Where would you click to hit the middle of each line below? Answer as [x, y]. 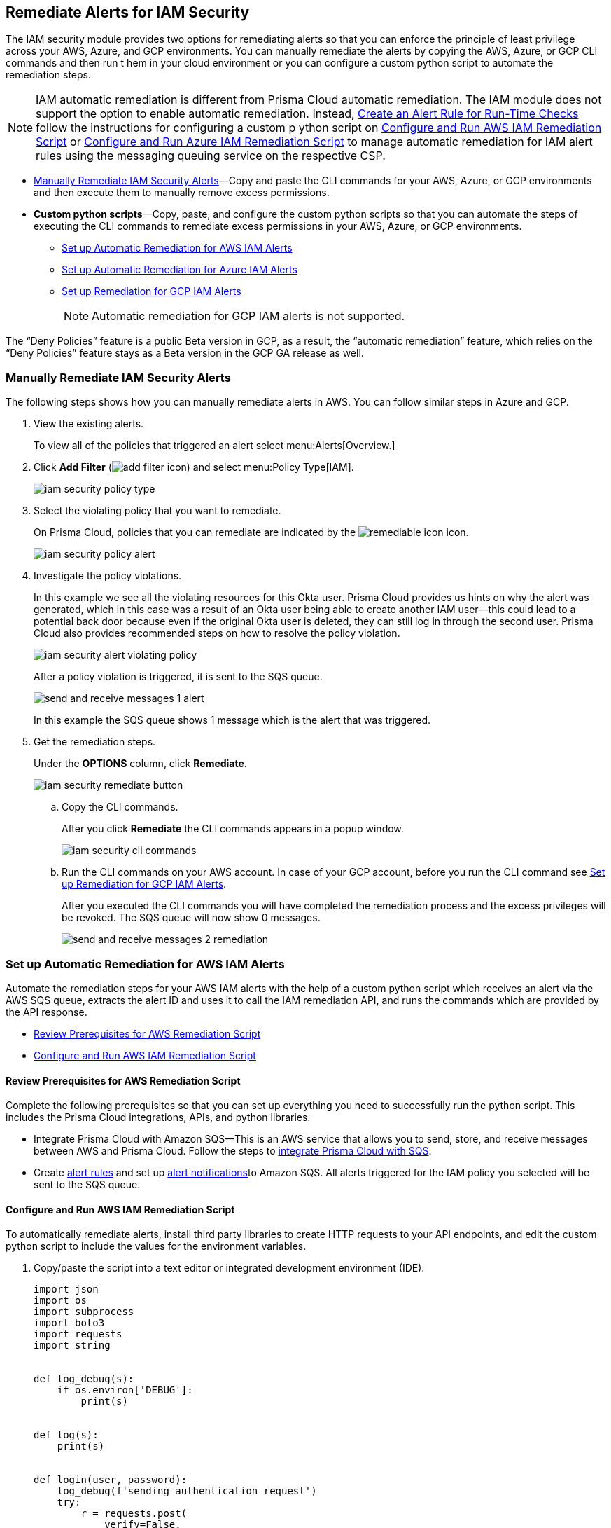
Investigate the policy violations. [108, 576]
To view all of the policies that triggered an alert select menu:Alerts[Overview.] [215, 446]
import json [66, 1289]
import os [60, 1301]
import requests [78, 1334]
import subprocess [84, 1312]
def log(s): [66, 1435]
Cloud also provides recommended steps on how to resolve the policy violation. [217, 633]
